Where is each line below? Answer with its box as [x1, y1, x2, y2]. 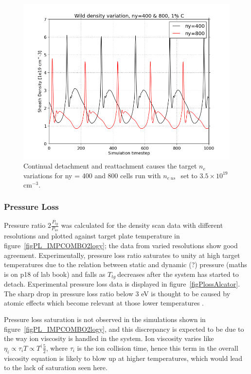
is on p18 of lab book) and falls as [4, 269, 106, 279]
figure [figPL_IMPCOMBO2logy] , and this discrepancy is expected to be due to [4, 323, 244, 334]
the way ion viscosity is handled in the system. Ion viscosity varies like [4, 333, 214, 343]
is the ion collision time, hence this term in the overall [77, 342, 238, 353]
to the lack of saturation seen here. [4, 362, 108, 373]
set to [180, 170, 197, 180]
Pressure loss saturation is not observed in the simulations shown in [4, 314, 206, 324]
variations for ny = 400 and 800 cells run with [23, 170, 161, 180]
